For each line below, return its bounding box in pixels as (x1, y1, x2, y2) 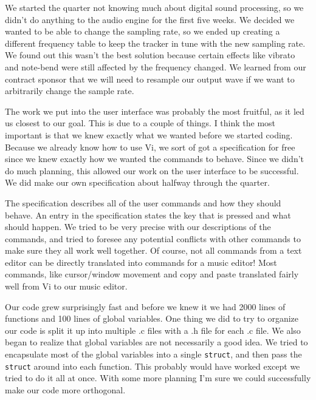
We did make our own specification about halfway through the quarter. (5, 176, 270, 189)
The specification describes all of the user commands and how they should (5, 196, 281, 209)
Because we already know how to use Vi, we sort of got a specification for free (5, 140, 295, 153)
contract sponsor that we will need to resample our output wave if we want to (5, 72, 295, 85)
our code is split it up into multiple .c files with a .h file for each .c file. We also (5, 324, 301, 336)
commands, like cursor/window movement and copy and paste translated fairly (5, 268, 299, 280)
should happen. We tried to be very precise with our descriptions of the (5, 220, 271, 233)
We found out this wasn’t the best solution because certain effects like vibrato (5, 49, 295, 61)
